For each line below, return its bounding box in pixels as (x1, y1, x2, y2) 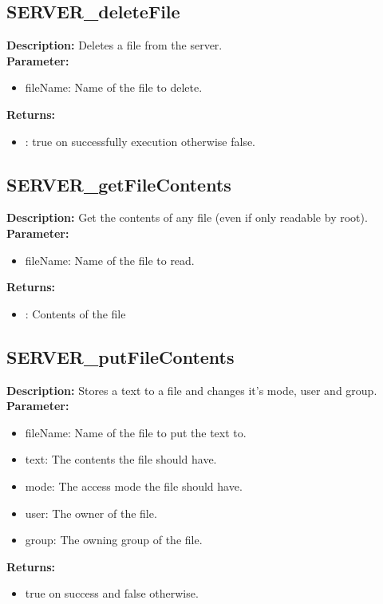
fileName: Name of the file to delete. (25, 79, 203, 96)
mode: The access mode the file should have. (25, 477, 243, 494)
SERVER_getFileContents (6, 172, 231, 196)
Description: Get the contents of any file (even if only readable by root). (6, 209, 368, 226)
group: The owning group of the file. (25, 531, 203, 548)
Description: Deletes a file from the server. (6, 37, 223, 53)
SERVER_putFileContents (6, 344, 235, 369)
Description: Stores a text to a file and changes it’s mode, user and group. (6, 381, 377, 398)
